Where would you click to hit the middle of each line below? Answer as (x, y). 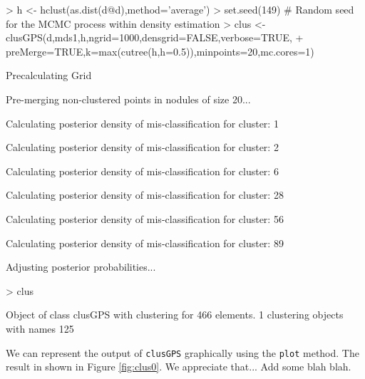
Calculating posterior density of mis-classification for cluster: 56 (145, 218)
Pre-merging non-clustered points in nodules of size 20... (128, 99)
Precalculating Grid (49, 75)
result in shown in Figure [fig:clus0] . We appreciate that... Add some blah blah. (179, 367)
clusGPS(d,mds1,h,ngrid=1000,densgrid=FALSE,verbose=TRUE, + (155, 37)
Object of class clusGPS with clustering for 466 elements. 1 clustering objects (175, 315)
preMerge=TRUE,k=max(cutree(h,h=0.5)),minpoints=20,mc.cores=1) (160, 51)
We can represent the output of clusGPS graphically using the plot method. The (182, 352)
